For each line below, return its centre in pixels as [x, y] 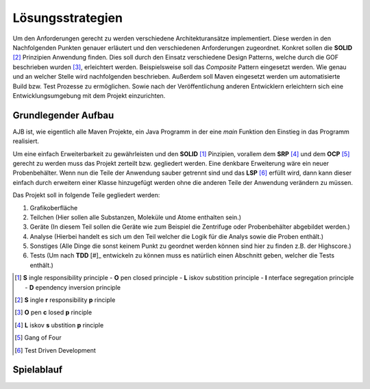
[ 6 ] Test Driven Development [55, 350]
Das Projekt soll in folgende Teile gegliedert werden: [86, 195]
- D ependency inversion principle [73, 287]
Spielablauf [38, 370]
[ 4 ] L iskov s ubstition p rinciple [59, 325]
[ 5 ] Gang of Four [38, 338]
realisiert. [26, 141]
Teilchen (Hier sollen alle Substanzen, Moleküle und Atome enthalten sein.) [136, 217]
